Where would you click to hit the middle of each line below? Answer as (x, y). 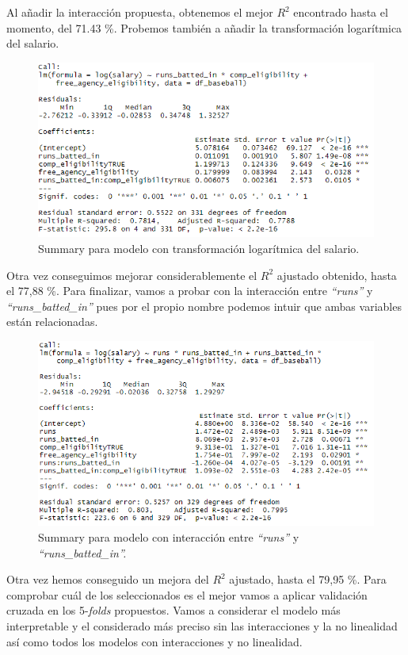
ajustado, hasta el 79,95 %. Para (308, 579)
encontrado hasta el (341, 12)
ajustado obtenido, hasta (337, 275)
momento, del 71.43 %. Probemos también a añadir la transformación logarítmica (204, 27)
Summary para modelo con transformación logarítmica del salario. (199, 248)
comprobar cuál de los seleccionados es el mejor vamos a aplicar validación (187, 594)
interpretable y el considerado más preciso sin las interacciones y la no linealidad (202, 625)
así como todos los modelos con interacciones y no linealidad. (154, 641)
